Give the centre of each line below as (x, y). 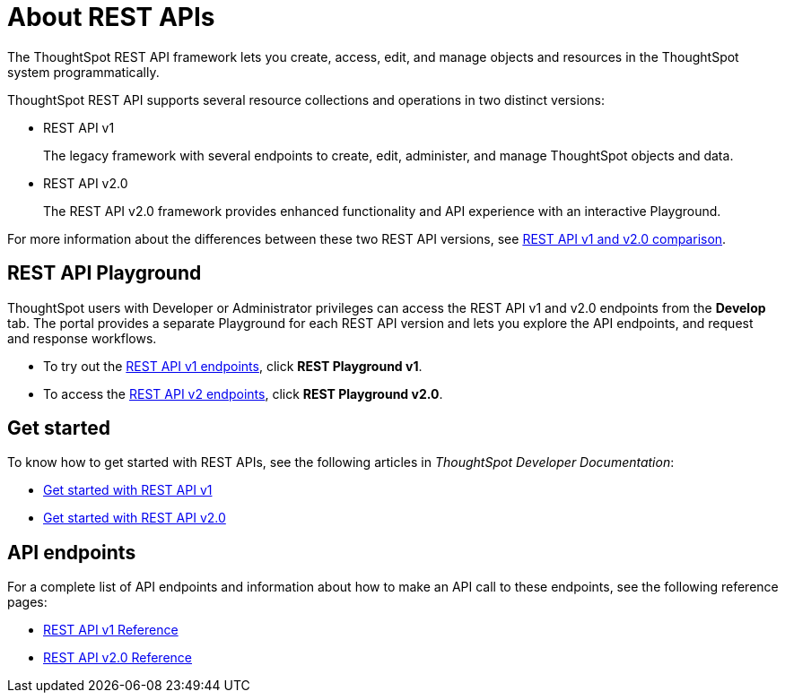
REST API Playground (105, 273)
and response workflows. (82, 338)
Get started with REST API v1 (128, 490)
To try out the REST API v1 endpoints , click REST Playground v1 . (233, 366)
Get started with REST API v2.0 (135, 518)
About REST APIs (111, 17)
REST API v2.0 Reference (118, 658)
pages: (27, 602)
